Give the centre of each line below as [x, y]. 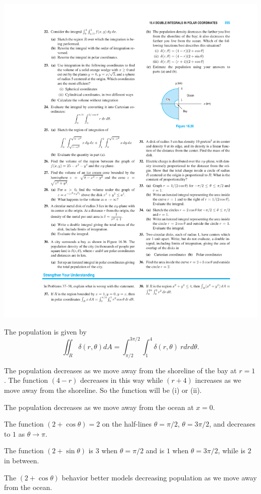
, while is [232, 450]
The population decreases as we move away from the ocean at [99, 407]
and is [155, 450]
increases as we [218, 380]
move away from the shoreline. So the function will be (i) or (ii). [103, 390]
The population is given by [45, 331]
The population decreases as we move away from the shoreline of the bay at [120, 370]
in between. [22, 460]
